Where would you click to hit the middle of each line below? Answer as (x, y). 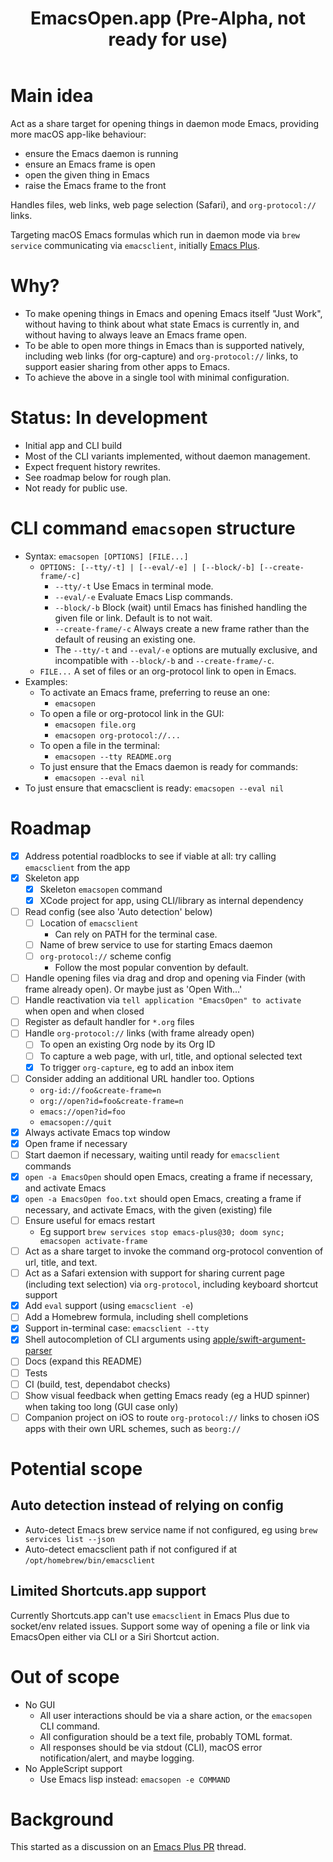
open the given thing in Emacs (87, 174)
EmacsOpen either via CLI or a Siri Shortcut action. (115, 1636)
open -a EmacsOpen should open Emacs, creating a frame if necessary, (168, 1176)
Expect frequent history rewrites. (92, 466)
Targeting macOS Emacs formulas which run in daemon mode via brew (155, 234)
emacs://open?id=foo (82, 1112)
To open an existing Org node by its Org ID (127, 1044)
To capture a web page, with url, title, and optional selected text (171, 1056)
